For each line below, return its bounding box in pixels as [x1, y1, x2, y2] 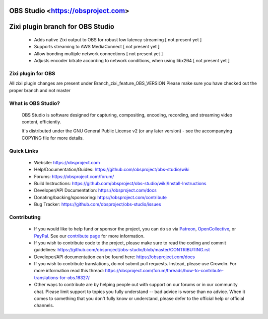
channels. [34, 303, 54, 309]
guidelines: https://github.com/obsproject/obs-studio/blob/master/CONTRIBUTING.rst [34, 247, 210, 253]
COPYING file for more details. [21, 135, 84, 141]
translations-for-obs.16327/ [34, 274, 90, 281]
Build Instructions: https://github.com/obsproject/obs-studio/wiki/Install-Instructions [34, 180, 206, 186]
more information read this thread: [34, 268, 104, 274]
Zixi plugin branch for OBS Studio [9, 22, 115, 31]
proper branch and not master [9, 87, 71, 93]
